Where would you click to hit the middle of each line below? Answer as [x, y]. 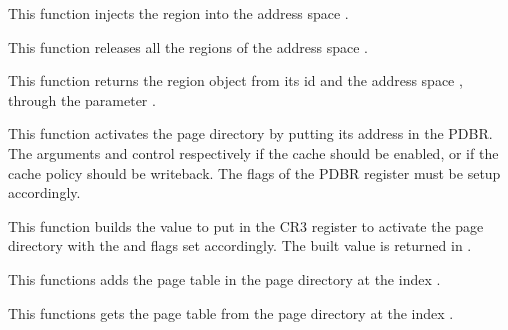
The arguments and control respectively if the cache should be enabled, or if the [253, 152]
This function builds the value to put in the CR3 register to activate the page [246, 225]
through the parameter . [82, 99]
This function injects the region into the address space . [178, 13]
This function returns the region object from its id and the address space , [235, 80]
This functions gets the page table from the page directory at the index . [231, 312]
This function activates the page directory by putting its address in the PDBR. [250, 133]
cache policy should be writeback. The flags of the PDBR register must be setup [254, 172]
